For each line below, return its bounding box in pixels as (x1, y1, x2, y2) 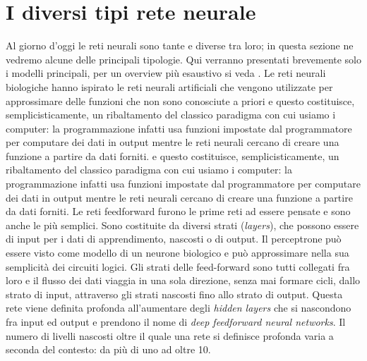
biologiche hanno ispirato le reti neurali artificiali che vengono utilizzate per (6, 79, 333, 94)
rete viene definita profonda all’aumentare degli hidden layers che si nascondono (6, 300, 351, 315)
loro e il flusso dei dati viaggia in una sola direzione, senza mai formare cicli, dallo (6, 273, 361, 288)
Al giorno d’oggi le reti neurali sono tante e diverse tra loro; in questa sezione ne (6, 38, 354, 53)
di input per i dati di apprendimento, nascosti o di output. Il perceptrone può (6, 231, 342, 246)
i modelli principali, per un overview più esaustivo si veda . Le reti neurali (6, 66, 326, 80)
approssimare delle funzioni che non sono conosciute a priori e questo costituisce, (6, 93, 355, 108)
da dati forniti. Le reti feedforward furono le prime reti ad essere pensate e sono (6, 204, 351, 219)
